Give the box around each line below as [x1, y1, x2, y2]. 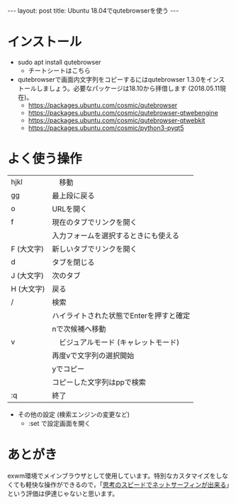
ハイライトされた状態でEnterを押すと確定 [52, 311, 190, 321]
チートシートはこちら [28, 66, 91, 75]
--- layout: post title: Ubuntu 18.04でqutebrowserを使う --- [7, 6, 179, 15]
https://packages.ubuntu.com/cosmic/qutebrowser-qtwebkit [28, 116, 206, 124]
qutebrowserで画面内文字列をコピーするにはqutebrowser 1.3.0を [17, 75, 207, 83]
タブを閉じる [52, 257, 95, 267]
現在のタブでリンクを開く [52, 217, 137, 227]
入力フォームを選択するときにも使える [52, 230, 179, 240]
